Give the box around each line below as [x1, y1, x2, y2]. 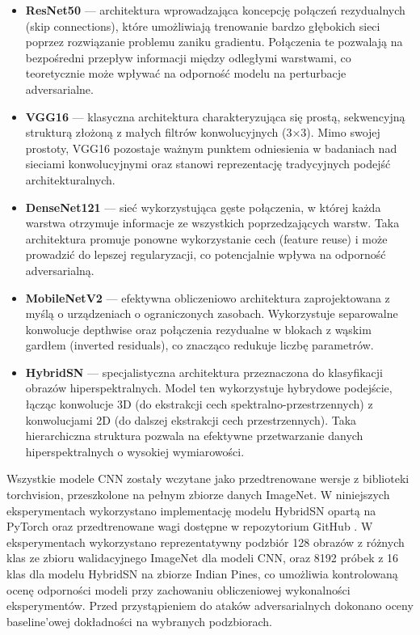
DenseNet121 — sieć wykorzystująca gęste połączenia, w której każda [25, 198, 381, 215]
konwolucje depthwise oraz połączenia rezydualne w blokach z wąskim [25, 320, 372, 337]
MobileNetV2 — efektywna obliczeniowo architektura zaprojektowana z [25, 289, 390, 306]
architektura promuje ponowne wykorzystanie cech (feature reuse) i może [25, 230, 388, 247]
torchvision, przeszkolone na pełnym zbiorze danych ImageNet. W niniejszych [6, 486, 390, 503]
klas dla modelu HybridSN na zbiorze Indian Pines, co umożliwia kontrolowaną [6, 565, 398, 582]
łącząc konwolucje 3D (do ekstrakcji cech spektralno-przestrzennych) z [25, 396, 373, 413]
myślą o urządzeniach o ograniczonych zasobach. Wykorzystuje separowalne [25, 305, 398, 322]
